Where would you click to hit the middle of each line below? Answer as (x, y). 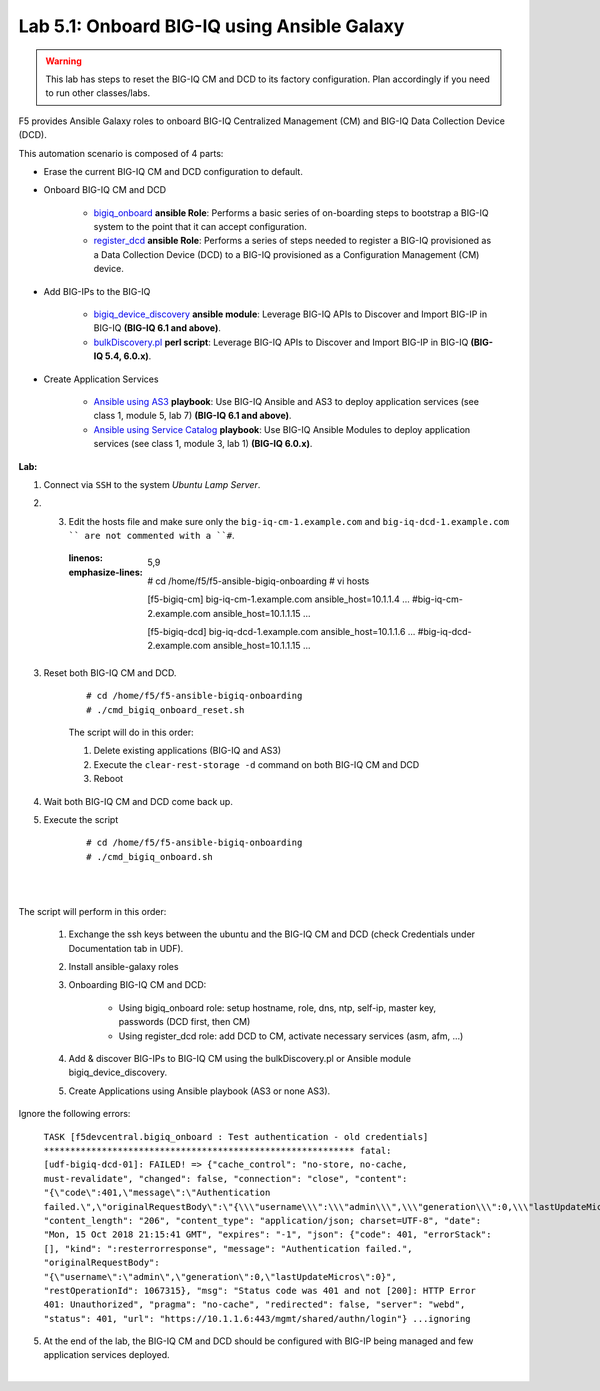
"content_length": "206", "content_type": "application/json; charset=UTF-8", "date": (262, 1220)
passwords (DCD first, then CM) (184, 1022)
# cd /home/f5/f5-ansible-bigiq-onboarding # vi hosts (258, 581)
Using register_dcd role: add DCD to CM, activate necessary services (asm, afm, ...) (291, 1036)
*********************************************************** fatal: (217, 1150)
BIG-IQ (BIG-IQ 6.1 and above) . (157, 328)
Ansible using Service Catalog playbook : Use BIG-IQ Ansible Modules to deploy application (282, 429)
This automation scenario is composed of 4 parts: (121, 153)
